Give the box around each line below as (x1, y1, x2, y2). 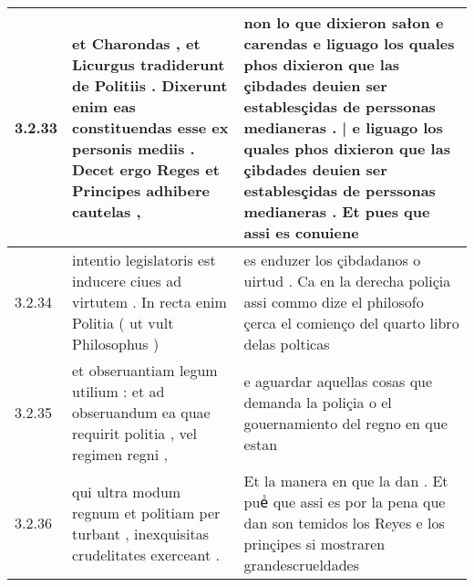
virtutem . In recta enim (72, 291, 227, 312)
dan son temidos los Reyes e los (243, 512, 445, 533)
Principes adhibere (72, 180, 211, 201)
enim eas (72, 96, 136, 117)
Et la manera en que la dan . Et (243, 470, 448, 491)
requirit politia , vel (72, 423, 198, 444)
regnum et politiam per (72, 501, 221, 523)
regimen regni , (72, 444, 168, 465)
